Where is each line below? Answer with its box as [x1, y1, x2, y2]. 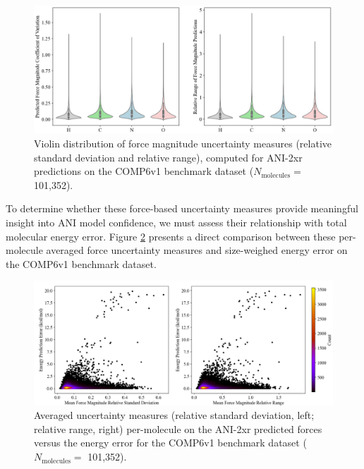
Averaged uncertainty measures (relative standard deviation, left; [34, 408, 315, 422]
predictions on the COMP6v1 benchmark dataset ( [34, 164, 254, 178]
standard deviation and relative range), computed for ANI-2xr [34, 150, 303, 164]
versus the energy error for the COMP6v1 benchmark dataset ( [34, 435, 307, 450]
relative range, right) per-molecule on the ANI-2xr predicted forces [34, 421, 322, 436]
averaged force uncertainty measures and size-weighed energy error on [46, 243, 348, 257]
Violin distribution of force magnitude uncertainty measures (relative [34, 135, 332, 150]
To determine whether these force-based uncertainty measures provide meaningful [6, 201, 358, 216]
